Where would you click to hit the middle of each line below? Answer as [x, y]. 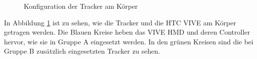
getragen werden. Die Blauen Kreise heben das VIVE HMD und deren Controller [127, 32]
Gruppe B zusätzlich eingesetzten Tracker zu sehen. [82, 51]
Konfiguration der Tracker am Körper [81, 6]
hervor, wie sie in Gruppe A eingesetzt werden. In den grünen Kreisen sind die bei [129, 41]
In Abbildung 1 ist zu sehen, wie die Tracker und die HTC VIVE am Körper [120, 22]
